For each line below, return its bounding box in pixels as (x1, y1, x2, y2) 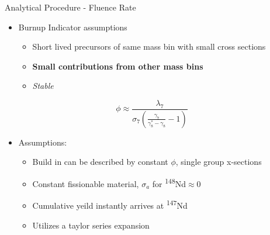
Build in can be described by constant (32, 155, 168, 168)
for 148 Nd (152, 176, 186, 189)
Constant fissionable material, (32, 177, 139, 189)
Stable (32, 80, 54, 92)
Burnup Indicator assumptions (18, 20, 127, 33)
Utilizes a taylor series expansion (32, 219, 150, 231)
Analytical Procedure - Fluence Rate (5, 1, 136, 13)
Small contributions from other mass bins (32, 60, 203, 72)
